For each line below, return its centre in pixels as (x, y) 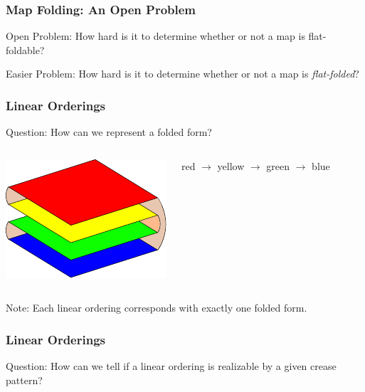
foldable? (25, 49)
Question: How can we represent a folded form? (109, 132)
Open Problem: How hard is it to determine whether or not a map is (155, 36)
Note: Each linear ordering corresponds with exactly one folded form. (157, 308)
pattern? (24, 380)
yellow (231, 165)
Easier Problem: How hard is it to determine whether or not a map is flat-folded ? (182, 74)
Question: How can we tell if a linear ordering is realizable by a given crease (171, 366)
